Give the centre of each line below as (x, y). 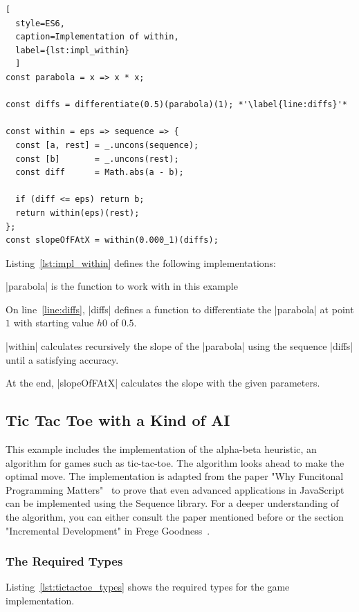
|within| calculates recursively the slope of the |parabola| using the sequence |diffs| (179, 346)
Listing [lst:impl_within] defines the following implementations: (141, 262)
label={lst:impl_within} (72, 50)
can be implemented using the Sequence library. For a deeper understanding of (172, 503)
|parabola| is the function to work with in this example (122, 286)
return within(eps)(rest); (77, 213)
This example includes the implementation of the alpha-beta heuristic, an (161, 449)
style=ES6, (40, 23)
